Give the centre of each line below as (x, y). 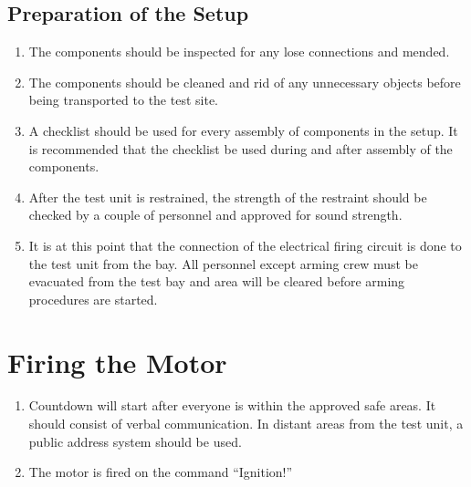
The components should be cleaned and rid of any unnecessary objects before (245, 82)
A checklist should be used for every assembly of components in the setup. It (243, 130)
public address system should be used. (135, 441)
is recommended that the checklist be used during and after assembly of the (241, 148)
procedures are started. (93, 299)
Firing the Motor (117, 362)
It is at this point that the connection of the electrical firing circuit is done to (245, 245)
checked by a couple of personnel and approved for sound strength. (215, 215)
